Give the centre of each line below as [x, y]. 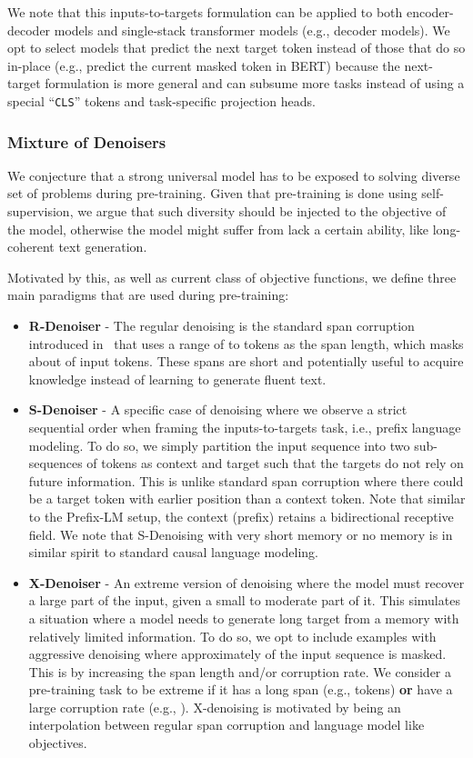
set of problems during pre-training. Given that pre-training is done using [212, 193]
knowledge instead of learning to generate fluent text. [177, 379]
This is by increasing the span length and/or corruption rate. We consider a [240, 671]
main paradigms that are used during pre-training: [148, 295]
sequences [55, 463]
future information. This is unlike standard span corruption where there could [246, 480]
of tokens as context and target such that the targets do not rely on [275, 463]
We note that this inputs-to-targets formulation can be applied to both [205, 12]
